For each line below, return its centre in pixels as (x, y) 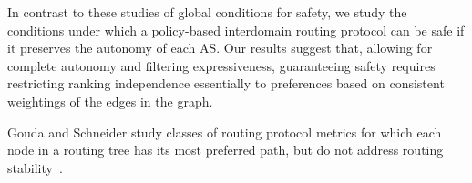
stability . (35, 167)
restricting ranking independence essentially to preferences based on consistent (226, 83)
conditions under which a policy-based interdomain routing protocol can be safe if (236, 30)
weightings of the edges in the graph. (110, 101)
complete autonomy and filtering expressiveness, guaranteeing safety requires (221, 65)
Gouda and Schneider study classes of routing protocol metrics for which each (225, 132)
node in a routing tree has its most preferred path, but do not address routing (226, 150)
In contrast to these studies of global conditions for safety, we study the (207, 12)
